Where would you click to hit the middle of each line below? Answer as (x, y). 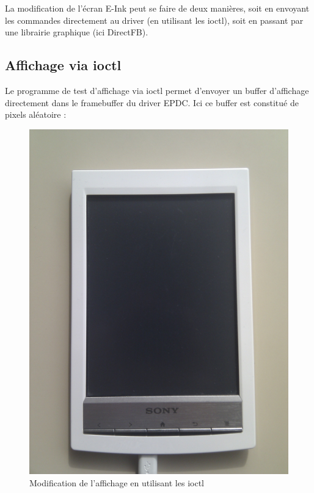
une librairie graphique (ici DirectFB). (77, 32)
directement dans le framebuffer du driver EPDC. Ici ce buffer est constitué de (152, 102)
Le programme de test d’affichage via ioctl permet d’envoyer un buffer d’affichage (157, 90)
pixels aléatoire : (36, 114)
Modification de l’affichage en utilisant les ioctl (117, 482)
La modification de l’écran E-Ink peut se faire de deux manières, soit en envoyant (157, 8)
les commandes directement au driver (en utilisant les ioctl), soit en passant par (154, 20)
